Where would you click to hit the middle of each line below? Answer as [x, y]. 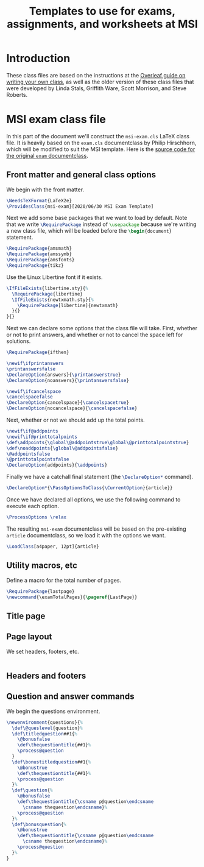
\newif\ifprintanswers [35, 364]
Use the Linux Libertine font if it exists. [55, 277]
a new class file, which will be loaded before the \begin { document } [89, 231]
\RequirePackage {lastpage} [40, 591]
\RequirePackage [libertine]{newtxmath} [68, 305]
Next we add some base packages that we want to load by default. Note [97, 218]
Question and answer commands [70, 697]
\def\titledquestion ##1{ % [45, 734]
